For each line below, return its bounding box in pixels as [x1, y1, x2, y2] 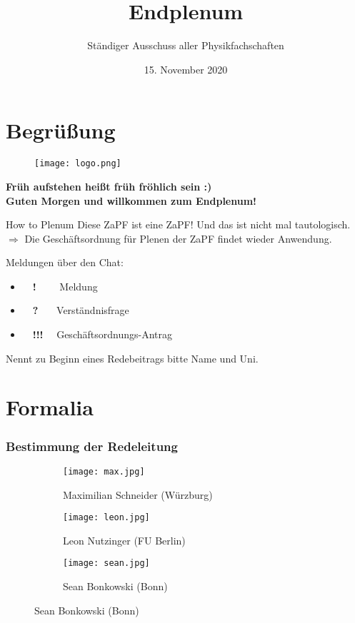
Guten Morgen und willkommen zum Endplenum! [6, 193, 256, 208]
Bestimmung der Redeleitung [6, 437, 178, 455]
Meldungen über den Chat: [6, 255, 124, 270]
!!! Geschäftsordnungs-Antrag [32, 327, 172, 342]
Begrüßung [6, 116, 116, 145]
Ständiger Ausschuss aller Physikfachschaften [87, 38, 284, 53]
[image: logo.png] [34, 158, 121, 169]
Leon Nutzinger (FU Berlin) [63, 532, 186, 547]
